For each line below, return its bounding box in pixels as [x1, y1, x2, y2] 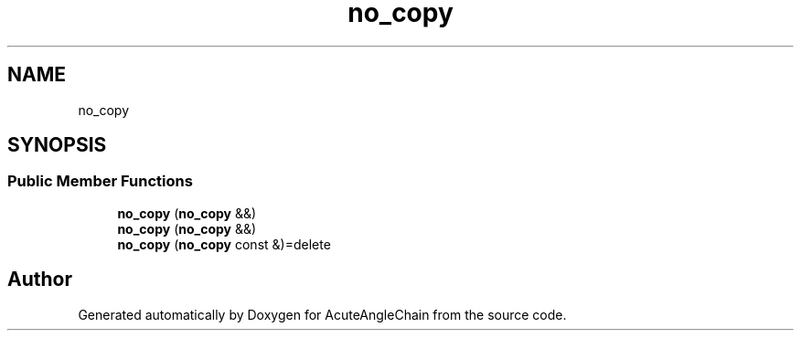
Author [7, 268, 72, 291]
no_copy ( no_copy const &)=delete [117, 236, 331, 252]
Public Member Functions [7, 172, 193, 191]
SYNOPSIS [7, 133, 107, 157]
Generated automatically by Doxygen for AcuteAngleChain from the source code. [78, 306, 567, 322]
